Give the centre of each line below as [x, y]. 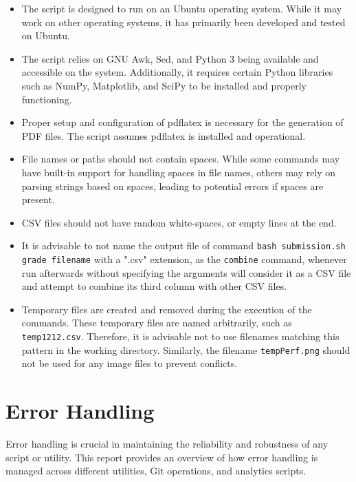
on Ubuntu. [46, 35]
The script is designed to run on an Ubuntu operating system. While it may [182, 8]
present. [38, 199]
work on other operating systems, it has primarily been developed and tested [183, 22]
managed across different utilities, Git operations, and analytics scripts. [156, 471]
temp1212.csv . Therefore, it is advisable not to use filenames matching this [180, 336]
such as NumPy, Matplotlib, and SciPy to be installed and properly [164, 85]
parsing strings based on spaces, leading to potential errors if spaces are [173, 186]
